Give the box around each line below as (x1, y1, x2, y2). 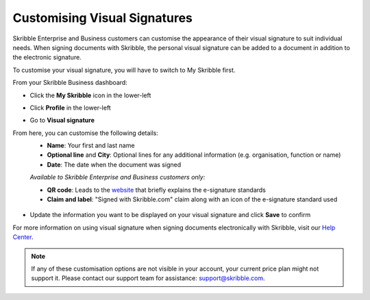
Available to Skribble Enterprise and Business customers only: (29, 173, 206, 182)
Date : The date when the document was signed (47, 160, 182, 168)
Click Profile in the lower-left (29, 103, 111, 112)
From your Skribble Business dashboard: (12, 79, 128, 87)
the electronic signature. (12, 53, 82, 62)
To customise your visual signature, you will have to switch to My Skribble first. (12, 66, 236, 74)
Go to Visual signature (29, 116, 95, 125)
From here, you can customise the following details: (12, 129, 159, 137)
